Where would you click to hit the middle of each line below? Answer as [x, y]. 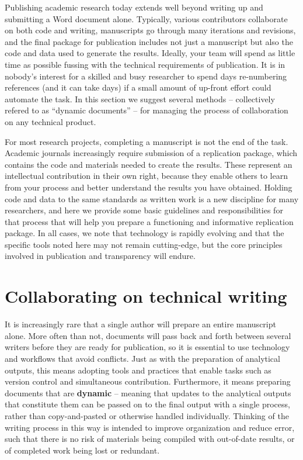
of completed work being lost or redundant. [82, 450]
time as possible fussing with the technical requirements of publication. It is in [145, 64]
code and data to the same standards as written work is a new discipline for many [152, 198]
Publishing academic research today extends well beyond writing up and [134, 7]
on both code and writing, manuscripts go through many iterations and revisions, [150, 30]
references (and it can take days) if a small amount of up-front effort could [138, 87]
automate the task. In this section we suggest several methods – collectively [140, 98]
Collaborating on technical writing [146, 296]
